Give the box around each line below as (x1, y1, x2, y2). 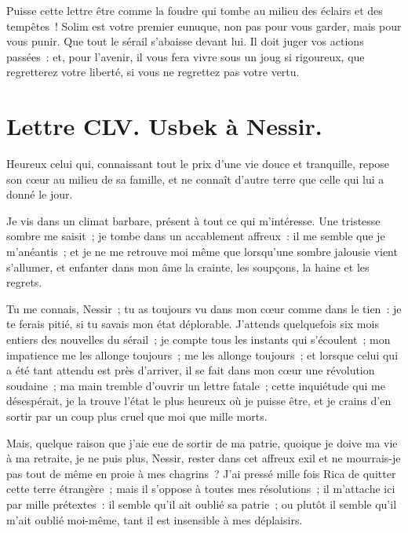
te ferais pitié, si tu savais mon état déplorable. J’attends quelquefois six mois (6, 316, 379, 332)
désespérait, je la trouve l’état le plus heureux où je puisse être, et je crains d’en (6, 392, 392, 409)
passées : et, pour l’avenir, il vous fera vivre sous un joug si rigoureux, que (6, 48, 365, 64)
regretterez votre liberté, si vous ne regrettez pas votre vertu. (6, 64, 300, 80)
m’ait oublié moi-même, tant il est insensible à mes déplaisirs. (6, 511, 303, 528)
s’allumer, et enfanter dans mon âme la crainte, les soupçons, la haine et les (6, 258, 370, 275)
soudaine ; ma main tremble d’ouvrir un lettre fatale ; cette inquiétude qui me (6, 377, 385, 393)
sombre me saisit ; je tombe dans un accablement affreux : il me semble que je (6, 228, 385, 244)
